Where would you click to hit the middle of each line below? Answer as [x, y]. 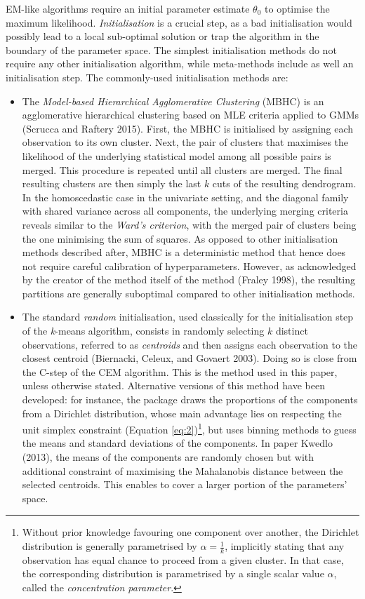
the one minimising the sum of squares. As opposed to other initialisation [180, 238]
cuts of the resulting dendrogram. [284, 183]
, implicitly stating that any [285, 546]
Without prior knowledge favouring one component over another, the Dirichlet [191, 532]
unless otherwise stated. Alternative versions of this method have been [173, 385]
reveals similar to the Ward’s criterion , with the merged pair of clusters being [189, 224]
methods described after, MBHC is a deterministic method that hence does [184, 252]
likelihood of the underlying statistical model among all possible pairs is [177, 155]
